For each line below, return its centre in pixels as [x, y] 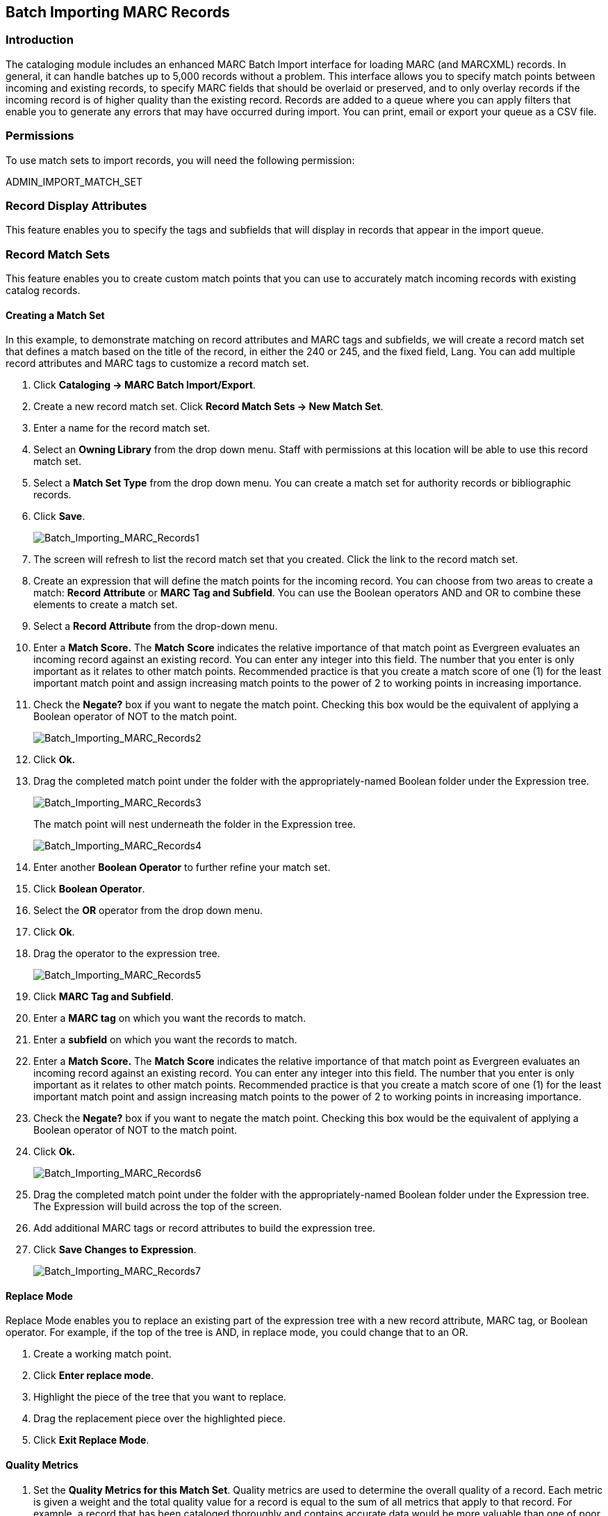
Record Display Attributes [76, 205]
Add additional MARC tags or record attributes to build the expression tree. [205, 1228]
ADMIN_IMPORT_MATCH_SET [74, 181]
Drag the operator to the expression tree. [127, 954]
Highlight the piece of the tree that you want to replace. [160, 1397]
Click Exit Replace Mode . [91, 1440]
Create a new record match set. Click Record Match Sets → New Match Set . [208, 407]
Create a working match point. [102, 1354]
